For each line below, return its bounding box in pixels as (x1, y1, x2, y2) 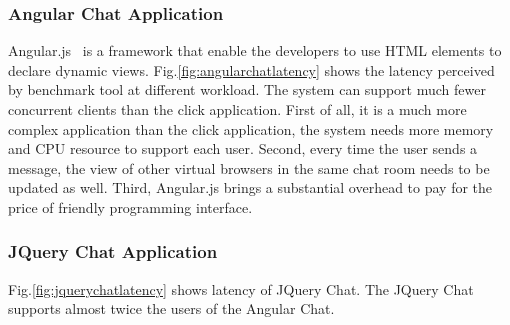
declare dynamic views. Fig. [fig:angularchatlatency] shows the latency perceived (8, 59, 495, 80)
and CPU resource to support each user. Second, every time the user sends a (8, 138, 478, 159)
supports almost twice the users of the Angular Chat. (8, 298, 335, 319)
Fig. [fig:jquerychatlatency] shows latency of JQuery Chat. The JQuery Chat (8, 278, 474, 299)
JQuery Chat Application (8, 239, 218, 264)
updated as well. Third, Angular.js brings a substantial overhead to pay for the (8, 177, 493, 198)
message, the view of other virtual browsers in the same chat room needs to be (8, 157, 490, 178)
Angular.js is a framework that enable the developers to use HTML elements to (8, 40, 502, 61)
